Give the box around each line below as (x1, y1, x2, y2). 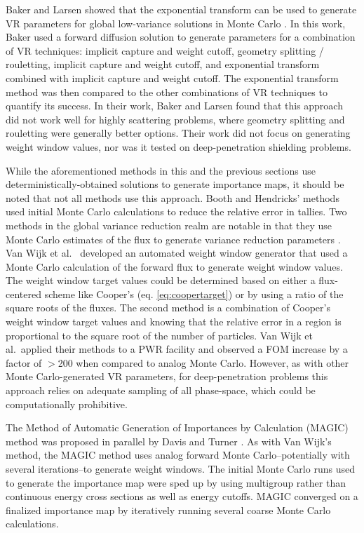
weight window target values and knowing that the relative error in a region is (6, 314, 342, 329)
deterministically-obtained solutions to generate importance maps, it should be (6, 177, 344, 191)
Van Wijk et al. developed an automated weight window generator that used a (6, 245, 348, 260)
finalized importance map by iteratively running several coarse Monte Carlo (6, 502, 331, 517)
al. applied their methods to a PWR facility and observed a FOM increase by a (6, 342, 348, 356)
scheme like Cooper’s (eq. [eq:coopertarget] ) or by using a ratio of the (44, 286, 344, 301)
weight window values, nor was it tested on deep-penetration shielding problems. (6, 139, 351, 154)
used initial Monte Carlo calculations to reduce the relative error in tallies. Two (6, 204, 347, 219)
